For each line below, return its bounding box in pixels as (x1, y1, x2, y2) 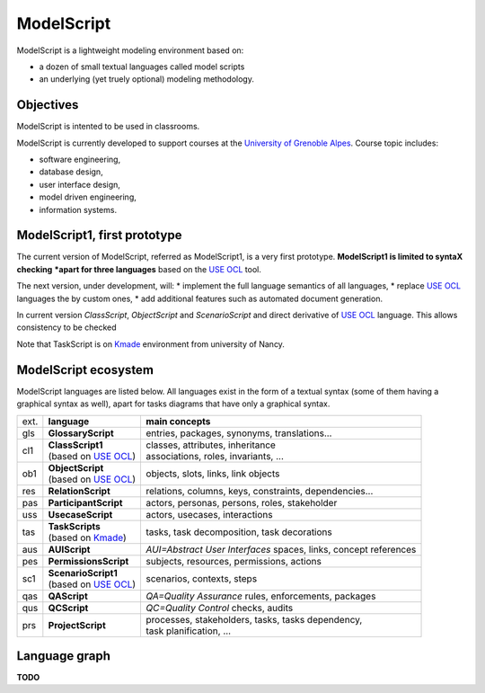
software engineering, (39, 154, 121, 165)
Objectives (16, 97, 79, 112)
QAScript (48, 590, 89, 602)
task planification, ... (145, 625, 232, 637)
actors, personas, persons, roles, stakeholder (145, 496, 338, 509)
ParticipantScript (48, 496, 123, 509)
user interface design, (39, 179, 121, 190)
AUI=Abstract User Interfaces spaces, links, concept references (145, 543, 417, 555)
